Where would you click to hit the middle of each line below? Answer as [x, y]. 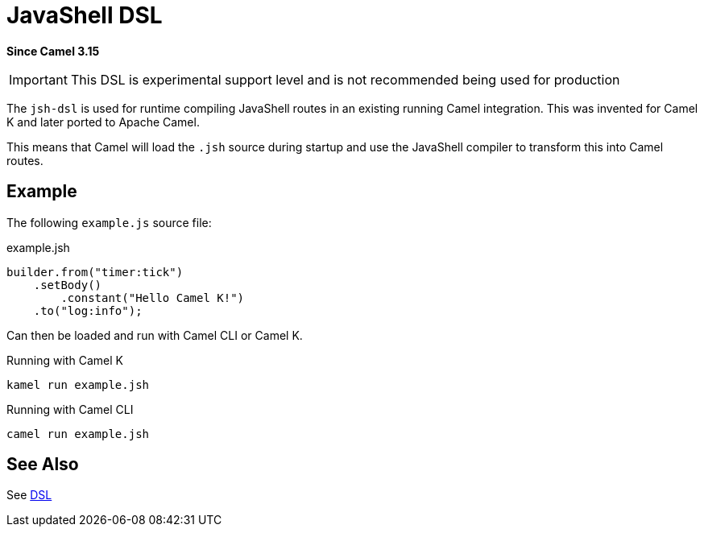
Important [38, 79]
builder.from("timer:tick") [95, 272]
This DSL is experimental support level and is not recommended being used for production [345, 79]
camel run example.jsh [78, 434]
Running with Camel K [65, 360]
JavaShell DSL [85, 15]
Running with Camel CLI [70, 409]
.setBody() [68, 285]
